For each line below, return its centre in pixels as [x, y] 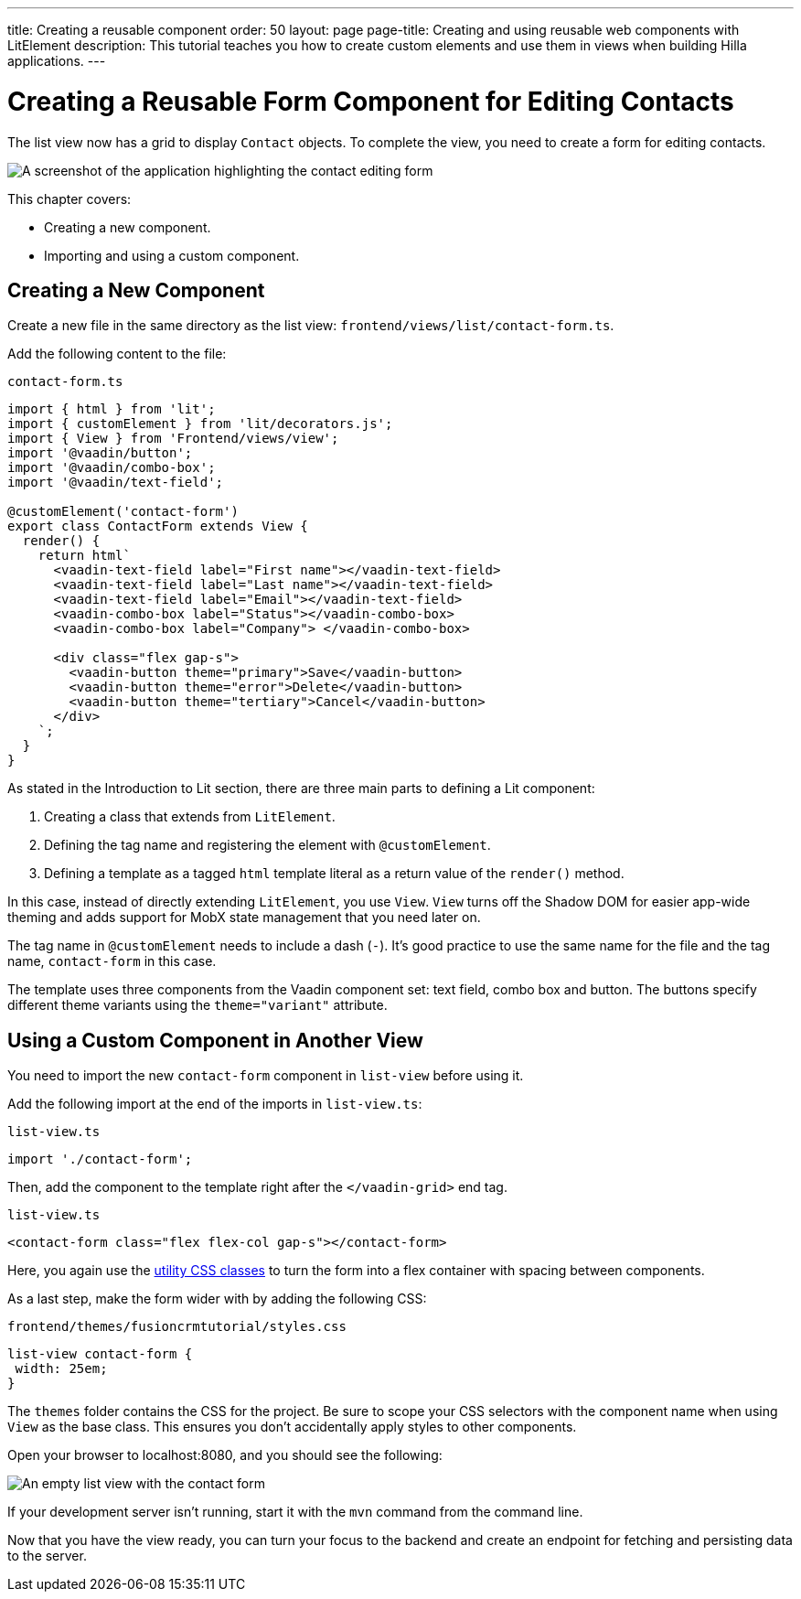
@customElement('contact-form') [123, 512]
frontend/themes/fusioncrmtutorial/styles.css [177, 1327]
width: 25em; [61, 1369]
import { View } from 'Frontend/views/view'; [173, 439]
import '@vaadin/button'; [100, 453]
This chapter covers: [69, 199]
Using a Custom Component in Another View [215, 1040]
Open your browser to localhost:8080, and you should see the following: [225, 1455]
